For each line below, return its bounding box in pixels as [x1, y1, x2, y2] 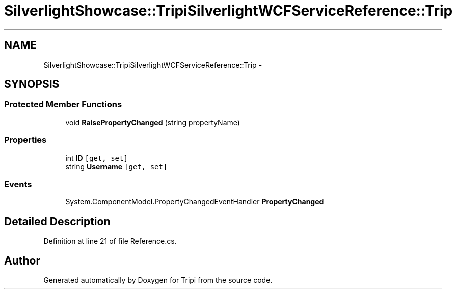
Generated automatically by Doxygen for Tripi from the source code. [43, 276, 273, 284]
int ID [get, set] [65, 153, 128, 162]
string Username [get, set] [65, 162, 168, 171]
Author [4, 254, 40, 267]
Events [4, 179, 32, 189]
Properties [4, 135, 47, 145]
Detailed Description [4, 215, 111, 228]
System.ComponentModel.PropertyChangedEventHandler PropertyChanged [65, 197, 324, 207]
